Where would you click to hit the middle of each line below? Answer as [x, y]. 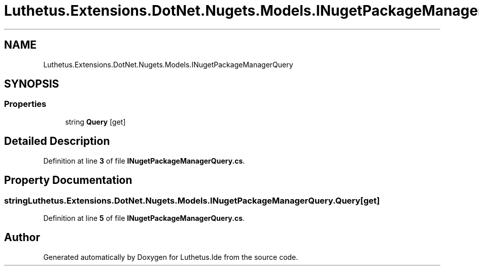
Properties [25, 104]
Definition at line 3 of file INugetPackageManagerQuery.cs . [144, 161]
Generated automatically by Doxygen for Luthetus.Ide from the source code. [171, 257]
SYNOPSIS [32, 84]
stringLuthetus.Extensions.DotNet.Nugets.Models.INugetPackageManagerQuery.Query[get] [192, 200]
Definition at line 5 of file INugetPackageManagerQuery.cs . [144, 218]
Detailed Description [57, 141]
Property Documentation [68, 180]
